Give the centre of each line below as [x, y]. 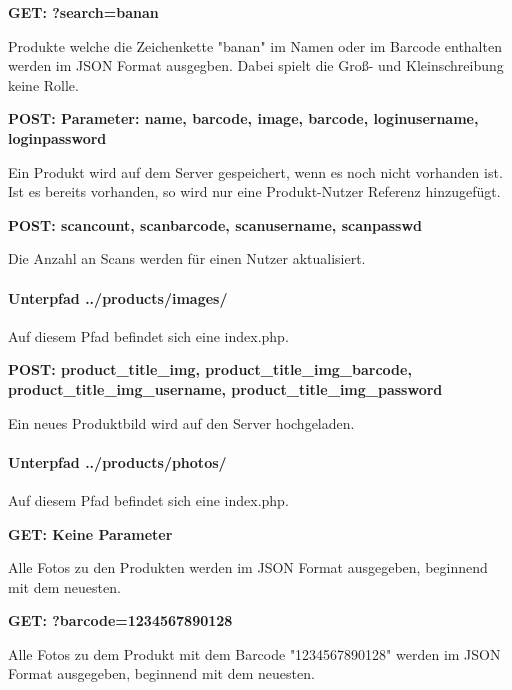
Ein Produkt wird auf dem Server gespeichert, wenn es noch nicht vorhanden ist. [255, 171]
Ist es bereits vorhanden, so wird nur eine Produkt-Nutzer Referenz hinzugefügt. [254, 191]
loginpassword [57, 137]
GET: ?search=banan [83, 12]
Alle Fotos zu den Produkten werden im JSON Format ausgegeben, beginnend [248, 567]
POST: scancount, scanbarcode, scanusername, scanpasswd [215, 224]
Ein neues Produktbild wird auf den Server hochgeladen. [181, 422]
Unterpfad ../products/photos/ [117, 461]
